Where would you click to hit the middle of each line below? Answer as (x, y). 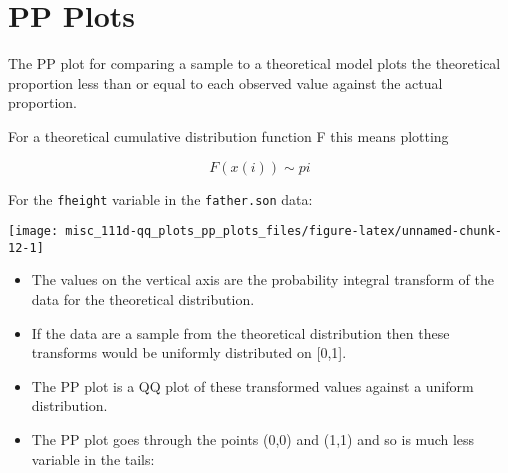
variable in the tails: (93, 458)
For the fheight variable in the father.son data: (160, 198)
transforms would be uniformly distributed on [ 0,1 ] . (189, 352)
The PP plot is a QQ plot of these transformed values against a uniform (252, 385)
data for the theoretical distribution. (143, 299)
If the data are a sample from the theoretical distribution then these (240, 332)
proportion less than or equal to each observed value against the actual (225, 82)
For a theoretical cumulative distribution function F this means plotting (228, 135)
